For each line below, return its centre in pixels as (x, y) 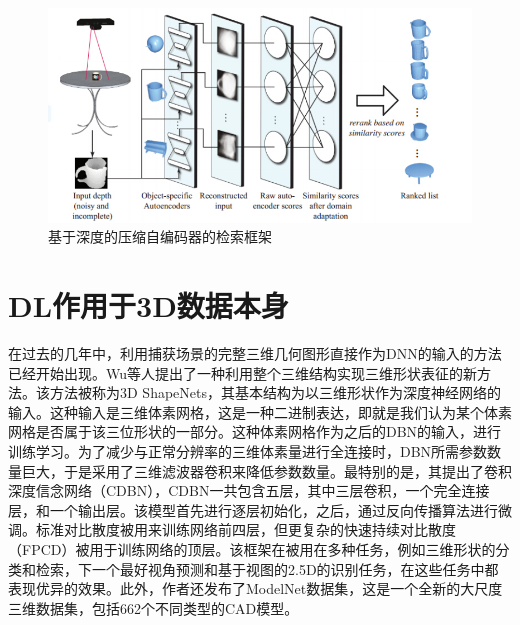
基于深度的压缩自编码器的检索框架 (160, 236)
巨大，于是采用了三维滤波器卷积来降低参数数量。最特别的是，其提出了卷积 (266, 470)
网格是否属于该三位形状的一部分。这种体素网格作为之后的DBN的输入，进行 (255, 431)
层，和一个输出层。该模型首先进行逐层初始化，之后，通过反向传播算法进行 (253, 509)
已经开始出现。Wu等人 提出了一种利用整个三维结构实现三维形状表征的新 (243, 372)
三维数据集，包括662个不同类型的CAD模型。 (153, 607)
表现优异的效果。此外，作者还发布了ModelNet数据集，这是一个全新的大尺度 (255, 588)
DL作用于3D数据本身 (148, 305)
